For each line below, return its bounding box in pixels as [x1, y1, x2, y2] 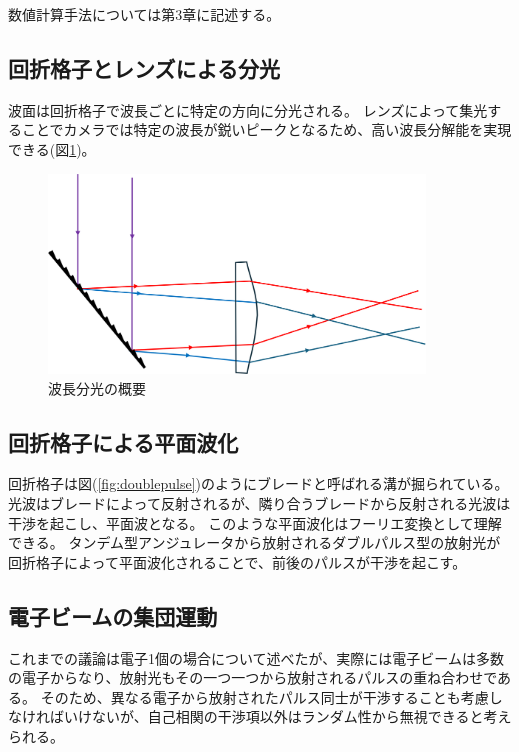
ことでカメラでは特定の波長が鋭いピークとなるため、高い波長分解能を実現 [21, 119, 512, 140]
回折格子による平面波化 [8, 426, 239, 457]
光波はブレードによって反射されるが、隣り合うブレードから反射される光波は [8, 492, 511, 513]
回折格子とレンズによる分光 [8, 52, 280, 83]
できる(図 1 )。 [8, 138, 96, 159]
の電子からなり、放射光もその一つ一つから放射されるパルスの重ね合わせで [8, 667, 498, 688]
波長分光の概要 [48, 377, 146, 398]
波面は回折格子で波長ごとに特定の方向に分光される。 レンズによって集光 [8, 99, 488, 120]
